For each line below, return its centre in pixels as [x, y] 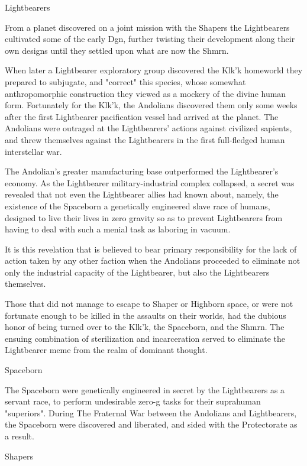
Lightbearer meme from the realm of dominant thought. [106, 350]
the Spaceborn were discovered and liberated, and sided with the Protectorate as [151, 424]
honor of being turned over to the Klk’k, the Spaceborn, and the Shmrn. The [145, 327]
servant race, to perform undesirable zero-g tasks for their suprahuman [133, 401]
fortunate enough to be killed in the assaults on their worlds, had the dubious [146, 315]
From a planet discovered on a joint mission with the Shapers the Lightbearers [147, 27]
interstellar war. [33, 151]
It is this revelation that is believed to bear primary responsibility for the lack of [151, 249]
